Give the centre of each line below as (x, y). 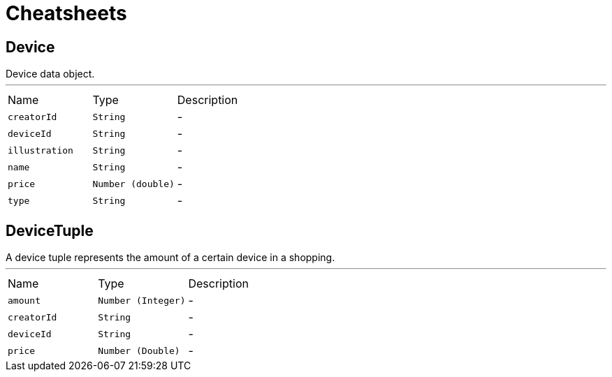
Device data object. (50, 74)
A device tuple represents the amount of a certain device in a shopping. (170, 258)
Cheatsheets (66, 13)
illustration (41, 150)
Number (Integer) (142, 300)
